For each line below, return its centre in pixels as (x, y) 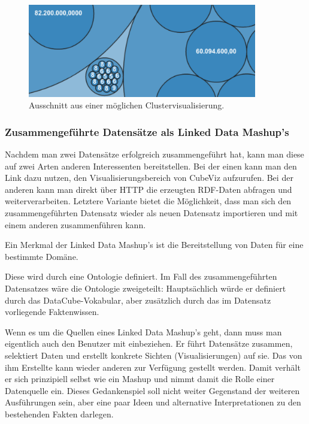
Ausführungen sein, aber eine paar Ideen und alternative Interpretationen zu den (153, 402)
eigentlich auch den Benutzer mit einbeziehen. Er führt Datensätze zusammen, (149, 343)
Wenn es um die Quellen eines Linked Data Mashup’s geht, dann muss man (143, 331)
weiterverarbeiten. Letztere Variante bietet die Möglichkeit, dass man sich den (148, 201)
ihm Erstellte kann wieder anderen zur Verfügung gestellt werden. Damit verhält (153, 367)
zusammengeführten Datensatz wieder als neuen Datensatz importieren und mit (152, 213)
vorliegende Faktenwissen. (52, 312)
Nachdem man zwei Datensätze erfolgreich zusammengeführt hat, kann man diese (154, 154)
